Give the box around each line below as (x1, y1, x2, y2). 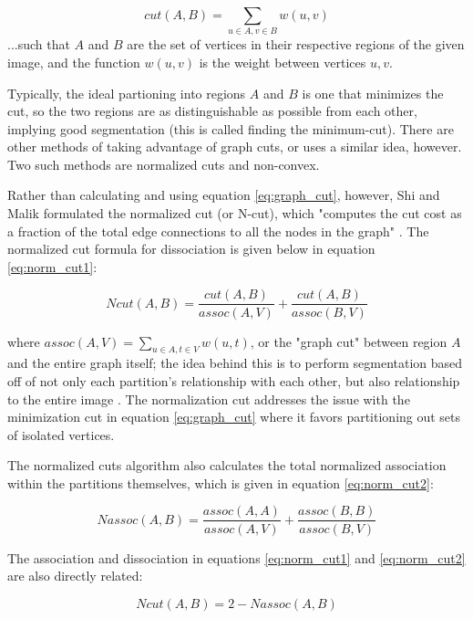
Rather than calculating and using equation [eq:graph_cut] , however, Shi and (7, 185, 440, 205)
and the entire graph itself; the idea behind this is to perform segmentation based (7, 353, 463, 372)
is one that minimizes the (302, 83, 444, 102)
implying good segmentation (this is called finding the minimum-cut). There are (7, 119, 454, 138)
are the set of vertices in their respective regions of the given (127, 35, 465, 54)
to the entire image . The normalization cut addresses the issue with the (7, 389, 410, 408)
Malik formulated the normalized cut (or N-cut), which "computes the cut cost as (7, 204, 462, 223)
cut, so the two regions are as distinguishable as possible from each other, (7, 101, 417, 121)
